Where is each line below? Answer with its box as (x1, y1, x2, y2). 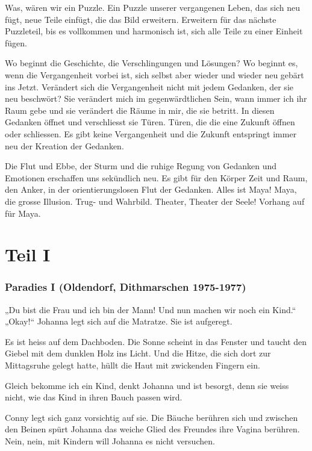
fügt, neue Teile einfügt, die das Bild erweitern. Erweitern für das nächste (5, 13, 276, 25)
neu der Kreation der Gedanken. (5, 139, 124, 152)
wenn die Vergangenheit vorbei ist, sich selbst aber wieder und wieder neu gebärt (5, 68, 304, 81)
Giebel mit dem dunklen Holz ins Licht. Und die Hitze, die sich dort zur (5, 347, 271, 359)
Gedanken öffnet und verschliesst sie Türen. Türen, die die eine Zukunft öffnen (5, 116, 295, 128)
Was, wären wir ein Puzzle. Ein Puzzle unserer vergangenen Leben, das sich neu (5, 1, 301, 13)
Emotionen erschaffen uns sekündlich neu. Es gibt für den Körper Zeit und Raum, (5, 171, 308, 184)
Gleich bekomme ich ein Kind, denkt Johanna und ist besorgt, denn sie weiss (5, 379, 289, 391)
